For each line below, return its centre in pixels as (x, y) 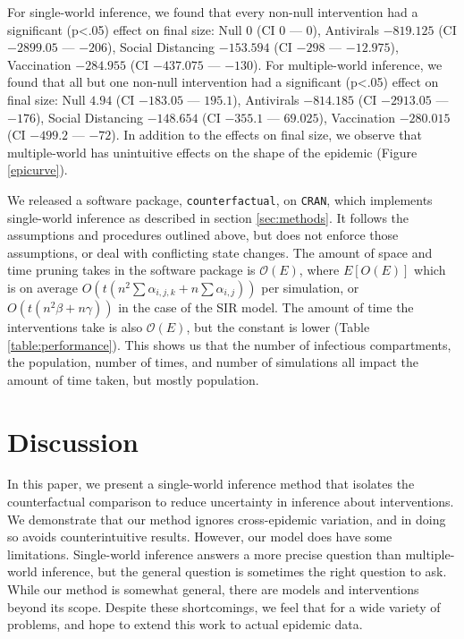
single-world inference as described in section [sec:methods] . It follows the (208, 217)
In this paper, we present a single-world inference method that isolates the (211, 484)
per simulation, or (310, 287)
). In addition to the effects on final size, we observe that (266, 135)
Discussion (73, 441)
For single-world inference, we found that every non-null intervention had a (213, 12)
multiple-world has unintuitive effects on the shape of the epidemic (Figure (212, 152)
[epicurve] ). (38, 170)
